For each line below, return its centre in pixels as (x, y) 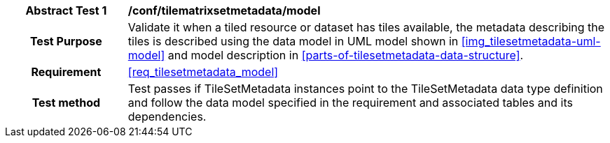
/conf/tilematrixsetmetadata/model (224, 10)
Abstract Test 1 (66, 10)
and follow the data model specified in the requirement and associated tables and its (350, 103)
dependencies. (167, 116)
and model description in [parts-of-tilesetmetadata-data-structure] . (346, 55)
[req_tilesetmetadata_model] (203, 72)
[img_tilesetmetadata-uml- (531, 41)
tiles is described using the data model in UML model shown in (293, 41)
